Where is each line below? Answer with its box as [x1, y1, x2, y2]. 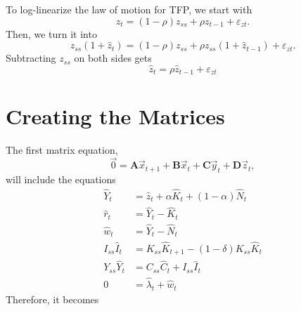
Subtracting [6, 51, 56, 65]
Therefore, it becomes [6, 291, 99, 306]
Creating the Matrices [6, 101, 225, 130]
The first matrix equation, [6, 142, 118, 157]
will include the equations [6, 172, 116, 187]
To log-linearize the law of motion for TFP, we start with [6, 2, 252, 16]
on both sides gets [74, 51, 152, 65]
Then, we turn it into [6, 26, 97, 41]
